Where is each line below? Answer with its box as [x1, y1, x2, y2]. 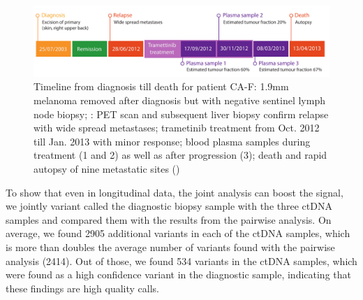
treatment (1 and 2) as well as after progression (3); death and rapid [34, 148, 327, 162]
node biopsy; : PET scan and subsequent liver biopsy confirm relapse [34, 106, 329, 121]
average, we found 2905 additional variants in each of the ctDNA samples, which [6, 226, 350, 241]
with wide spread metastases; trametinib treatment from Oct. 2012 [34, 120, 320, 135]
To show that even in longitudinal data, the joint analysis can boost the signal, [6, 185, 343, 199]
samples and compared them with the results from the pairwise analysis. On [6, 212, 332, 227]
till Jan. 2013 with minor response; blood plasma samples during [34, 134, 311, 148]
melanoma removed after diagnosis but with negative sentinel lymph [34, 93, 325, 108]
